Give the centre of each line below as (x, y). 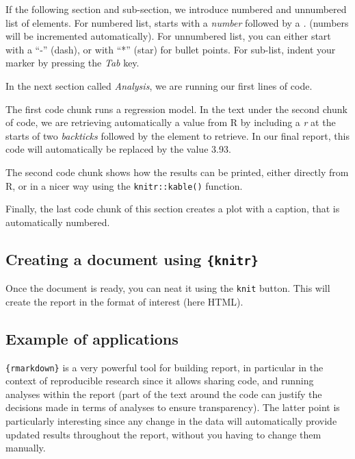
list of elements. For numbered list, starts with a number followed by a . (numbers (177, 22)
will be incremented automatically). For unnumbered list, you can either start (168, 36)
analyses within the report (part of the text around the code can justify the (164, 394)
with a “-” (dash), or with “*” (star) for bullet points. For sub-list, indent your (171, 49)
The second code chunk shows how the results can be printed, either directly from (177, 172)
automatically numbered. (58, 222)
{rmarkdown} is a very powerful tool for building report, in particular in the (165, 367)
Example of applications (92, 338)
